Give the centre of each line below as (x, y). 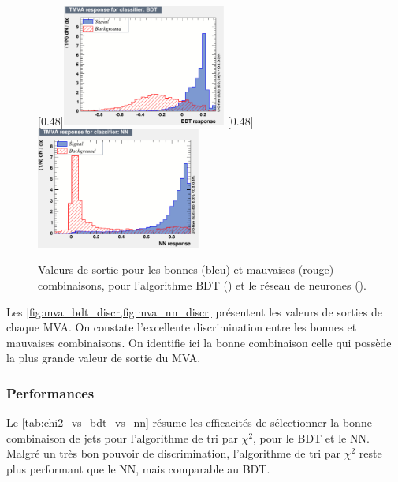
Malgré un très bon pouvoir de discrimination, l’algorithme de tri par (173, 453)
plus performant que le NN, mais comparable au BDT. (138, 469)
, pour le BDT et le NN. (311, 437)
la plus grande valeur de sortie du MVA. (104, 358)
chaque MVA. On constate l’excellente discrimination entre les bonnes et (182, 327)
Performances (50, 392)
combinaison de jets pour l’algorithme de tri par (122, 437)
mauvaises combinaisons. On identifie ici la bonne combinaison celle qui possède (199, 342)
